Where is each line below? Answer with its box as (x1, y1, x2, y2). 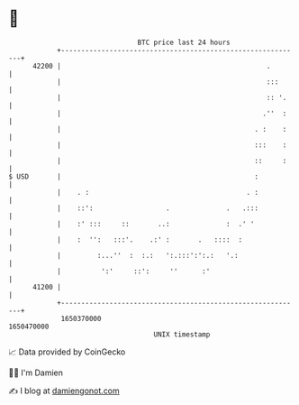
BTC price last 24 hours (137, 38, 231, 47)
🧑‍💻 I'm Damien (8, 367, 64, 378)
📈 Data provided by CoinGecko (8, 346, 126, 357)
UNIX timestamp (153, 329, 211, 339)
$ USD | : (8, 171, 258, 181)
